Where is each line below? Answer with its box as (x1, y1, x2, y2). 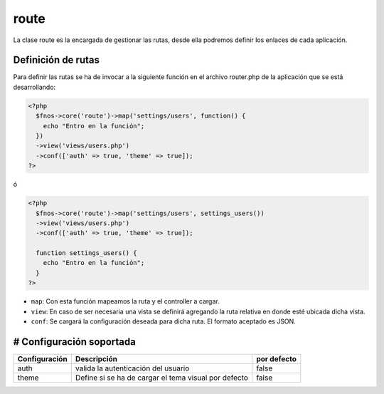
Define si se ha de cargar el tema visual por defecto (75, 373, 249, 383)
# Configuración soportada (13, 336, 137, 348)
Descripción (75, 353, 117, 363)
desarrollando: (13, 83, 56, 91)
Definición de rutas (13, 54, 100, 66)
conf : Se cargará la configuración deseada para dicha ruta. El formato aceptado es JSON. (31, 317, 297, 326)
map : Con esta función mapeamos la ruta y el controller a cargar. (31, 297, 220, 306)
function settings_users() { (36, 249, 138, 257)
